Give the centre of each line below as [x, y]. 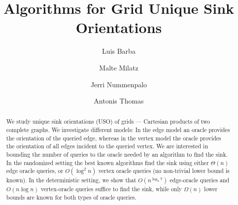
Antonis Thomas [119, 101]
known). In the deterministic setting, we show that [71, 180]
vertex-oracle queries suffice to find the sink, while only [111, 189]
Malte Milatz [119, 67]
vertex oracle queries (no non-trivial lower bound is [164, 171]
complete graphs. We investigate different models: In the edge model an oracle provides [118, 130]
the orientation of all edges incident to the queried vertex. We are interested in [107, 146]
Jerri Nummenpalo [119, 84]
